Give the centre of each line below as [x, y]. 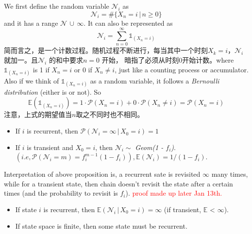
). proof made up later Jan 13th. [174, 193]
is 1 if [41, 69]
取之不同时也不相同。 [110, 114]
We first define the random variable [57, 6]
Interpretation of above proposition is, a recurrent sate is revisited [102, 174]
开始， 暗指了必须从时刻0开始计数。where [168, 59]
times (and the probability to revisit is [61, 193]
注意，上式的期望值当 [38, 114]
